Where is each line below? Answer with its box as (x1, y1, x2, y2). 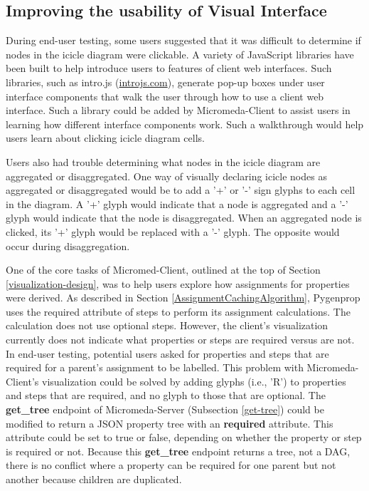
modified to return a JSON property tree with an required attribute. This (6, 415, 333, 430)
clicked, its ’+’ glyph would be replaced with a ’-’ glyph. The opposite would (6, 224, 340, 239)
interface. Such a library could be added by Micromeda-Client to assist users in (6, 103, 351, 118)
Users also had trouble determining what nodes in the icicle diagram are (6, 154, 321, 169)
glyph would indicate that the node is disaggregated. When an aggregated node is (6, 210, 362, 225)
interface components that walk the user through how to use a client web (6, 88, 324, 103)
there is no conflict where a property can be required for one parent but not (6, 458, 336, 472)
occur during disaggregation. (6, 238, 130, 253)
